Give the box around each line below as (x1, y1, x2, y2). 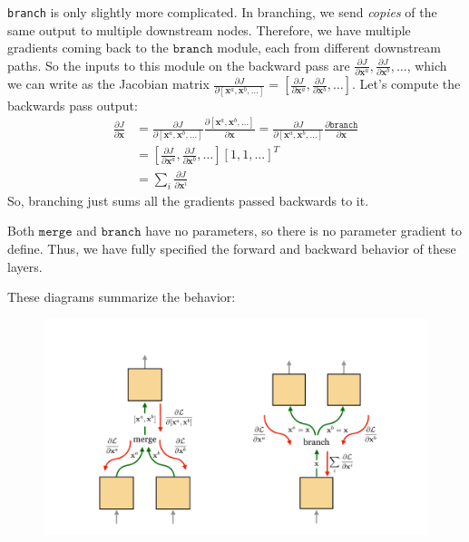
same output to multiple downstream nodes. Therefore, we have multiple (7, 20, 411, 39)
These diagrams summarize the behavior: (7, 287, 236, 306)
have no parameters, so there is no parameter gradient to (145, 221, 463, 240)
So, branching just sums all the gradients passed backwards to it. (7, 190, 369, 209)
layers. (7, 256, 43, 276)
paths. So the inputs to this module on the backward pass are (7, 55, 350, 74)
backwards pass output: (7, 95, 138, 114)
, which (406, 55, 447, 74)
